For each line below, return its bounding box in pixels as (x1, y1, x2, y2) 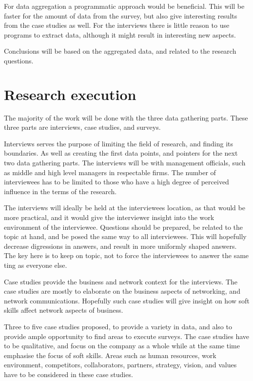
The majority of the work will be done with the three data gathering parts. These (4, 112, 248, 122)
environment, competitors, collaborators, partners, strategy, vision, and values (4, 360, 237, 370)
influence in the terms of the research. (4, 186, 117, 196)
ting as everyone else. (4, 260, 67, 270)
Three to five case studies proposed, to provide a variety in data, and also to (4, 321, 232, 331)
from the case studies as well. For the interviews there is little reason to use (4, 20, 230, 30)
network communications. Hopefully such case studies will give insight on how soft (4, 295, 250, 305)
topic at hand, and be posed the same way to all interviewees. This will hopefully (4, 231, 247, 241)
